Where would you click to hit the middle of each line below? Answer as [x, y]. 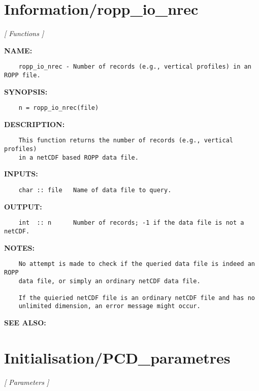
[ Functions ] [24, 33]
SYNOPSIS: [26, 91]
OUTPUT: [23, 206]
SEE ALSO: [25, 323]
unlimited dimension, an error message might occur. [109, 306]
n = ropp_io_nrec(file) [59, 108]
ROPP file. [22, 75]
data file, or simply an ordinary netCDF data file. [109, 281]
